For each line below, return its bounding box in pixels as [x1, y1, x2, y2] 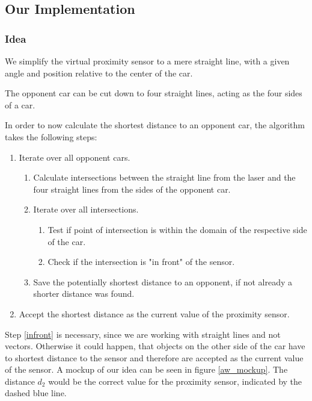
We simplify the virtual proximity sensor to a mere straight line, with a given [5, 55, 290, 67]
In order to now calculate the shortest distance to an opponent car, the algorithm [5, 119, 305, 131]
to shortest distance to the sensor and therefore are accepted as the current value [5, 351, 304, 364]
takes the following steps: [5, 130, 97, 143]
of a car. [5, 98, 35, 111]
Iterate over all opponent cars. [19, 151, 130, 163]
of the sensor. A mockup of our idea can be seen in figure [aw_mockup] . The [5, 363, 288, 376]
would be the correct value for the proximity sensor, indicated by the [48, 375, 302, 387]
